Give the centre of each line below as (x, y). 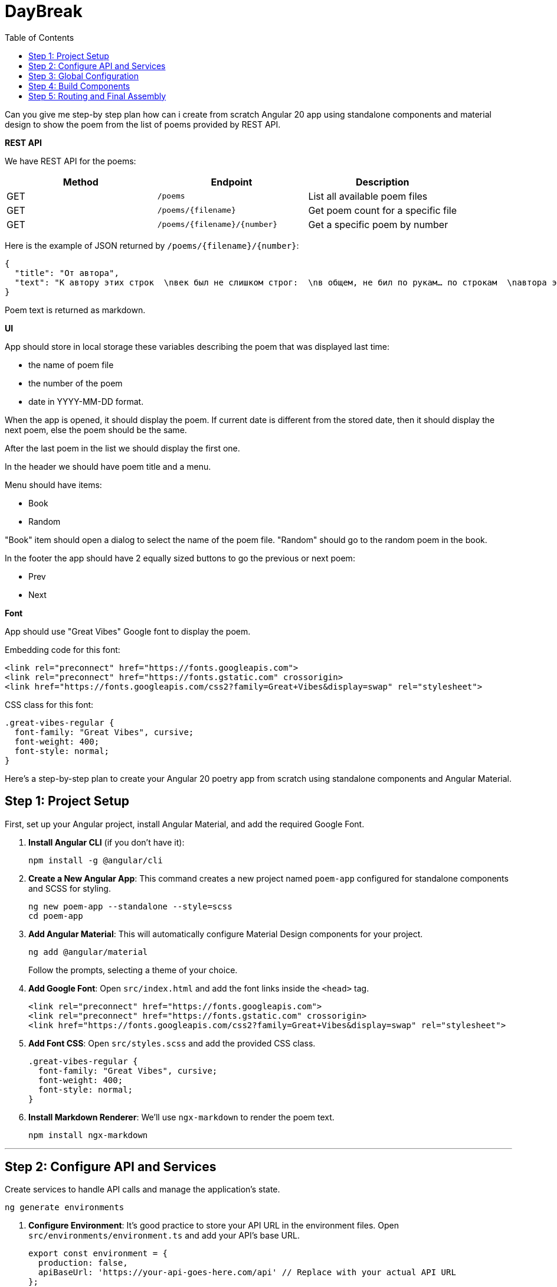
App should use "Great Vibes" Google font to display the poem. (128, 631)
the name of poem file (71, 365)
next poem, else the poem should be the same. (96, 430)
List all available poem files (368, 196)
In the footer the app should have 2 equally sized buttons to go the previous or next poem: (180, 558)
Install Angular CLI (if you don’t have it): (107, 842)
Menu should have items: (53, 485)
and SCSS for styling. (70, 888)
